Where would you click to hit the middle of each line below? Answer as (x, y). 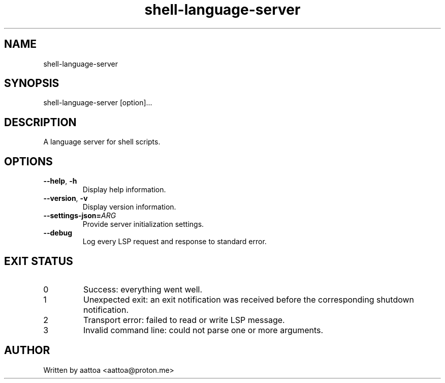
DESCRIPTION (40, 122)
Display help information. (124, 190)
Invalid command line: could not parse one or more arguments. (203, 330)
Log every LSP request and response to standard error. (174, 242)
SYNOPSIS (32, 83)
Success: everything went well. (142, 289)
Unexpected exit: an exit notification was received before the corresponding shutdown (249, 299)
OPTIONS (28, 161)
